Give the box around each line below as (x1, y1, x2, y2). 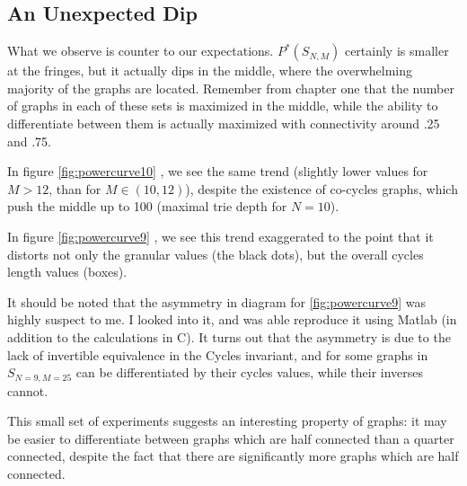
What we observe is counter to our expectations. (7, 41, 274, 60)
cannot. (7, 381, 48, 400)
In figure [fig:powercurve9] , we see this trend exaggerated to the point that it (7, 226, 434, 245)
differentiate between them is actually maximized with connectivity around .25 (7, 113, 440, 132)
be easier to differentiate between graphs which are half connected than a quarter (7, 429, 454, 447)
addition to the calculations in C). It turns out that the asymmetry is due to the (7, 327, 451, 346)
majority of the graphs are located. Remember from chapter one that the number (7, 78, 454, 97)
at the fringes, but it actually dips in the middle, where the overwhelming (7, 61, 413, 80)
